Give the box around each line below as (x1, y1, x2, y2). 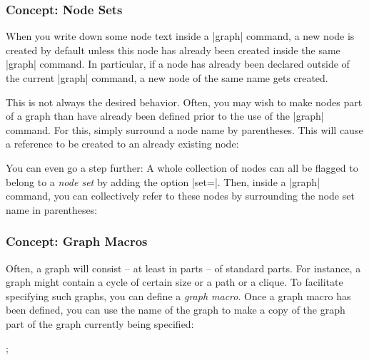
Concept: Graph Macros (6, 232, 148, 250)
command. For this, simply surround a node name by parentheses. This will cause (6, 122, 363, 137)
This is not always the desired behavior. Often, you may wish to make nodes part (6, 94, 363, 109)
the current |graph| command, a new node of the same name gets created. (6, 71, 328, 85)
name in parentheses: (6, 202, 98, 217)
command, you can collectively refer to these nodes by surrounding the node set (6, 188, 355, 203)
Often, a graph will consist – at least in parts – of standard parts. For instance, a (6, 260, 361, 275)
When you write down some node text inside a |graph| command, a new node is (6, 29, 355, 43)
